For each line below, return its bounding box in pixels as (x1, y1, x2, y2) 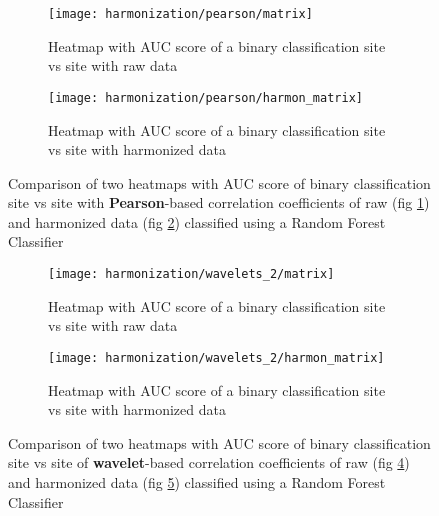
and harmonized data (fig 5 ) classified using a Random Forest (8, 471, 386, 492)
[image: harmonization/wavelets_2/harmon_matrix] (48, 350, 385, 365)
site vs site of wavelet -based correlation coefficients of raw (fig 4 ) (8, 452, 410, 473)
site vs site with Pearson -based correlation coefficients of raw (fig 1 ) (8, 192, 430, 213)
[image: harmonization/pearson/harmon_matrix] (48, 90, 363, 105)
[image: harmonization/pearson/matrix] (48, 7, 313, 21)
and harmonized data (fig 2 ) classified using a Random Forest (8, 211, 386, 232)
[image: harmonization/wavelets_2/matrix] (48, 267, 335, 282)
